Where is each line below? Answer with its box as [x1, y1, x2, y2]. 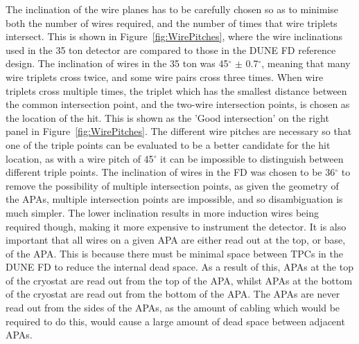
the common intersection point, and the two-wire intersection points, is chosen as [6, 97, 350, 111]
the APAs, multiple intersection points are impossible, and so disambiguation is [6, 192, 343, 206]
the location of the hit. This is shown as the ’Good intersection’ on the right [6, 110, 329, 125]
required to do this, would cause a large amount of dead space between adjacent [6, 314, 345, 328]
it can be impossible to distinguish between [160, 151, 344, 165]
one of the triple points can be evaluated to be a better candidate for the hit [6, 137, 331, 152]
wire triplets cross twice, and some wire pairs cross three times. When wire [6, 69, 324, 84]
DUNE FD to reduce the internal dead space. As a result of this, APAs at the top [6, 260, 353, 274]
